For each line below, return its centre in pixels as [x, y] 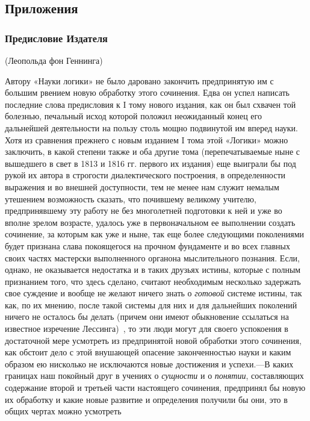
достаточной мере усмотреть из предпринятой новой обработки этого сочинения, [153, 340]
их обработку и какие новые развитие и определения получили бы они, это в [146, 399]
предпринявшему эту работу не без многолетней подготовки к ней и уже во [144, 210]
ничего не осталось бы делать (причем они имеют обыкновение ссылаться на [147, 317]
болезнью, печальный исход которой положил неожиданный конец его [133, 116]
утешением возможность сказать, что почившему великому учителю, [131, 198]
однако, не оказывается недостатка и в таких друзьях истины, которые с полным [153, 270]
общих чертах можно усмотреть [63, 411]
